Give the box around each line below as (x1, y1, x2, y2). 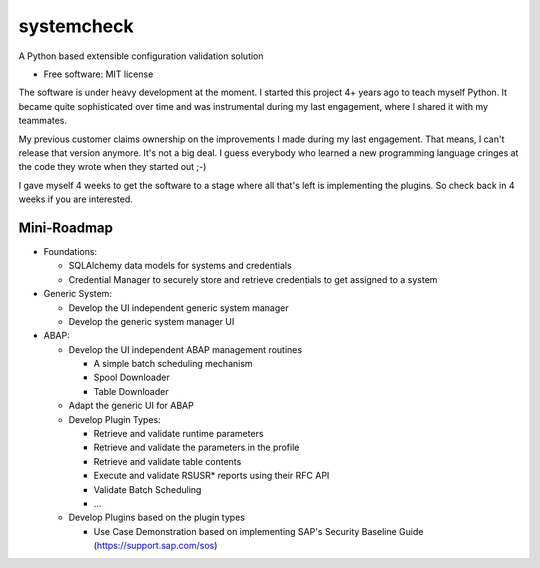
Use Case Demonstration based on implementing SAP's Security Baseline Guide (93, 525, 424, 537)
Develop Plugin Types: (68, 413, 162, 425)
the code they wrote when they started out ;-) (18, 161, 207, 173)
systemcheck (18, 15, 134, 37)
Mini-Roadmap (18, 219, 114, 236)
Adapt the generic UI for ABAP (68, 400, 194, 412)
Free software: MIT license (43, 68, 154, 80)
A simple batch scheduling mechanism (93, 358, 254, 370)
